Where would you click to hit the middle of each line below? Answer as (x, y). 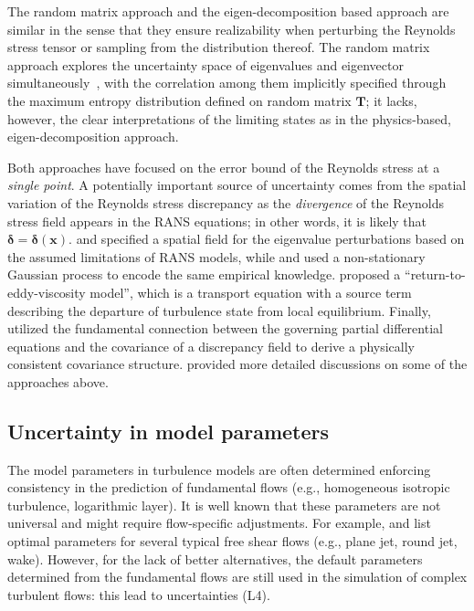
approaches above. (58, 381)
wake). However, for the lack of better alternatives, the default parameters (215, 558)
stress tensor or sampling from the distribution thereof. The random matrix (219, 47)
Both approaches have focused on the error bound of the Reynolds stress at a (224, 167)
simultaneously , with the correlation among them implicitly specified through (227, 83)
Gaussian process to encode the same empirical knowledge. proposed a (204, 274)
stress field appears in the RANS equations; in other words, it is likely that (217, 221)
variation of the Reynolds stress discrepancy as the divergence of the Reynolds (226, 202)
